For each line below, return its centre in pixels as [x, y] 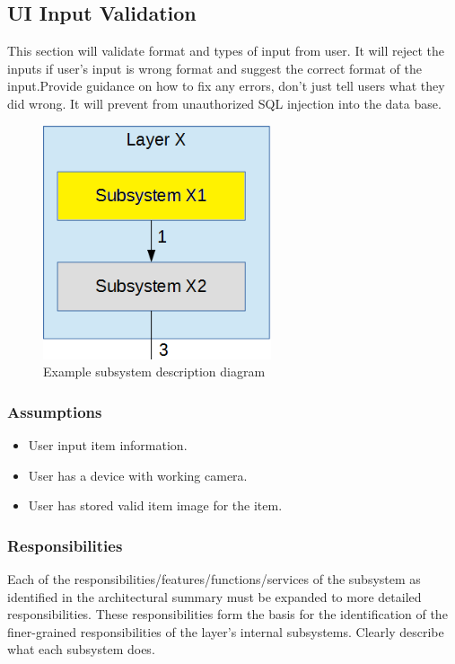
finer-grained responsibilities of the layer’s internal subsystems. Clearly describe [226, 631]
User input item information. [108, 445]
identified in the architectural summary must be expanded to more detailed [214, 596]
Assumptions [55, 411]
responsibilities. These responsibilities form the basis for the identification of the [227, 614]
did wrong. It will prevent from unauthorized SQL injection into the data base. [224, 103]
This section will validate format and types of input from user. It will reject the [226, 51]
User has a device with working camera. [138, 475]
